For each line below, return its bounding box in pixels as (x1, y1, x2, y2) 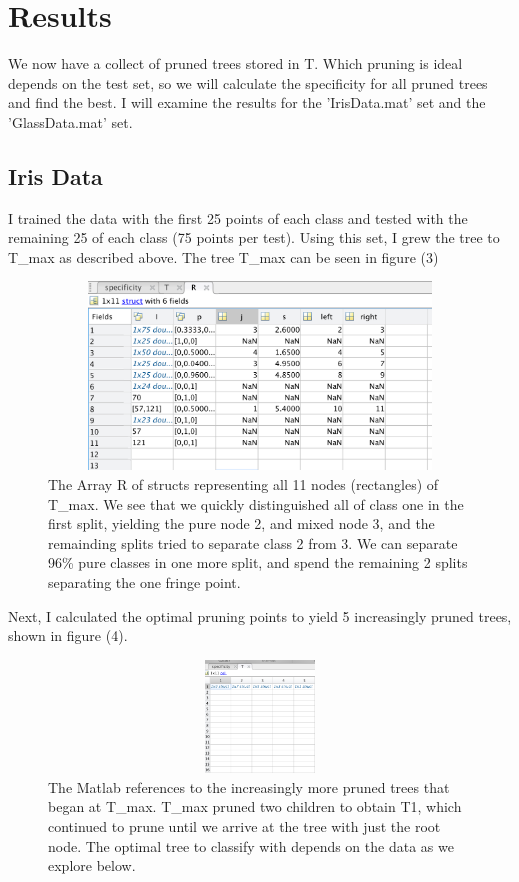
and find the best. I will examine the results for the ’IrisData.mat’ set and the (8, 92, 486, 113)
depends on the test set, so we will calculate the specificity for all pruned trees (8, 72, 488, 93)
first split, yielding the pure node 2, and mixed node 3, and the (48, 513, 435, 534)
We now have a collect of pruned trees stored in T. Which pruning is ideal (8, 53, 463, 74)
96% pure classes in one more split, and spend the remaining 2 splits (48, 552, 468, 573)
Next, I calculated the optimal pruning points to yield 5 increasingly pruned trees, (8, 605, 512, 626)
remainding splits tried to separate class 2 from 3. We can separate (48, 532, 458, 553)
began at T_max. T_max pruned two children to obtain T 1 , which (48, 796, 462, 817)
